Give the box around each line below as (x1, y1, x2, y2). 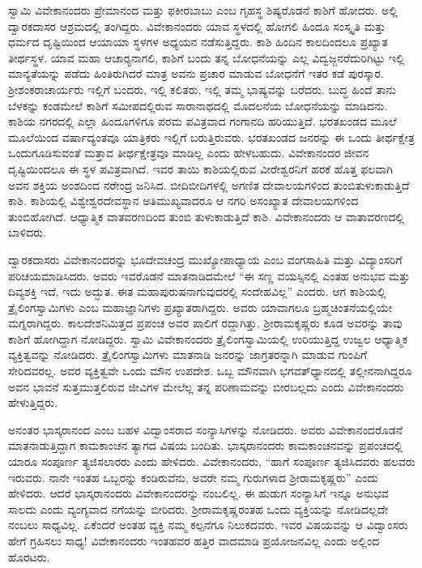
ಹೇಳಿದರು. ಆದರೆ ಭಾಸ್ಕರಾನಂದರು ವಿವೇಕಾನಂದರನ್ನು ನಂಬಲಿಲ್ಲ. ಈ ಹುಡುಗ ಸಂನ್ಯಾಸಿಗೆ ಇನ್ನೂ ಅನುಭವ (8, 485, 389, 502)
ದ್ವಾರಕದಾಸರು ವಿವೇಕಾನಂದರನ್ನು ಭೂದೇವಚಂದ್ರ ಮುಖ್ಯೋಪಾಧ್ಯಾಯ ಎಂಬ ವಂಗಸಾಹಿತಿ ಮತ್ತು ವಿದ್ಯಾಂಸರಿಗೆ (8, 250, 403, 267)
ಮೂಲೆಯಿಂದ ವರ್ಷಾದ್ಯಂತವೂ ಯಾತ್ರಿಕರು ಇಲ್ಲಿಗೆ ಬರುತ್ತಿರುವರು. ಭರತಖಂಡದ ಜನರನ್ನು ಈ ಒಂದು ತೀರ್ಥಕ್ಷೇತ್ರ (8, 128, 415, 145)
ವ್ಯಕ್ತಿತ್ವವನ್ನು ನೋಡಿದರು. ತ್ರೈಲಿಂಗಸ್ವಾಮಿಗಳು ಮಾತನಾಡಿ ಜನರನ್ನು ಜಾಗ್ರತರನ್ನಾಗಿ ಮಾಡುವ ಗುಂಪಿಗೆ (8, 346, 368, 363)
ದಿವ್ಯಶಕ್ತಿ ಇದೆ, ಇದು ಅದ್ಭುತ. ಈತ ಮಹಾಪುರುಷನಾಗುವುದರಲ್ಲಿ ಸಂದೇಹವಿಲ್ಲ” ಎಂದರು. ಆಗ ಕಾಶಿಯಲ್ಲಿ (8, 283, 386, 300)
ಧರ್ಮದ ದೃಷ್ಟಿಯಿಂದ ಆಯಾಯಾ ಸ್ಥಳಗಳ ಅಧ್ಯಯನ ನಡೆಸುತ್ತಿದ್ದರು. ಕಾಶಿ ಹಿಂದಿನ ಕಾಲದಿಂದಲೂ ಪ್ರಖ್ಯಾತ (8, 33, 388, 50)
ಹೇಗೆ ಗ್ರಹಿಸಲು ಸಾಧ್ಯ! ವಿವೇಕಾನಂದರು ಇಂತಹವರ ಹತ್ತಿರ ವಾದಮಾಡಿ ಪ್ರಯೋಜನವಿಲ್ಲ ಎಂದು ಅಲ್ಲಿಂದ (8, 532, 380, 549)
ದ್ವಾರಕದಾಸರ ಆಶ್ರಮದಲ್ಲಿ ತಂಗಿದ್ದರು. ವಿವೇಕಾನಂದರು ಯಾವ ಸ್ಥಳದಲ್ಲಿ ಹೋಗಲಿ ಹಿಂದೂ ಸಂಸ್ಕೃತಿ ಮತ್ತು (8, 17, 386, 34)
